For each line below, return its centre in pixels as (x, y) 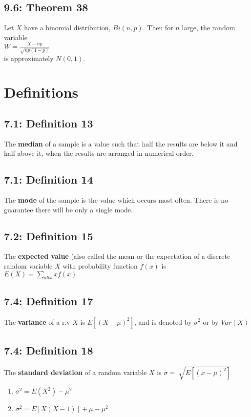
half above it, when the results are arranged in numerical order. (99, 153)
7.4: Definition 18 (49, 350)
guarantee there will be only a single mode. (68, 209)
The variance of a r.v (37, 322)
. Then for (158, 28)
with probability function (100, 265)
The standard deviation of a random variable (75, 372)
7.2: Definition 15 (49, 236)
